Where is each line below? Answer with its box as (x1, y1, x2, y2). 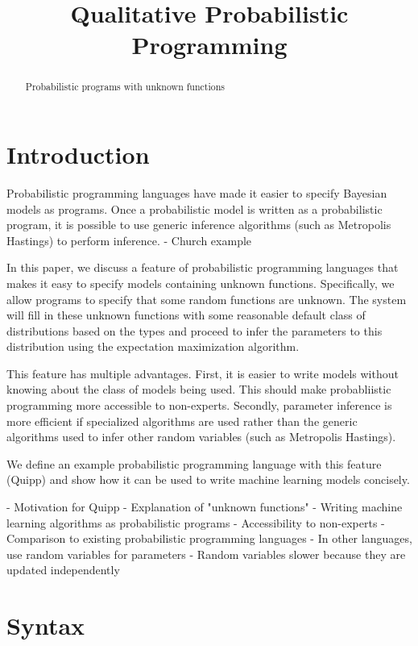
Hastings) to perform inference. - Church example (6, 231, 252, 248)
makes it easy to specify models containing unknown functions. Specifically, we (6, 274, 395, 291)
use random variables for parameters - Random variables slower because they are (6, 545, 406, 562)
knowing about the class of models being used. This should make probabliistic (6, 381, 391, 398)
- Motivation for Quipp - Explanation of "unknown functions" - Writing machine (6, 498, 403, 515)
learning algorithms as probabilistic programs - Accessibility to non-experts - (6, 514, 385, 531)
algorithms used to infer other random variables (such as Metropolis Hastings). (6, 428, 396, 445)
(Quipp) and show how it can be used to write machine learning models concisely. (6, 471, 410, 488)
